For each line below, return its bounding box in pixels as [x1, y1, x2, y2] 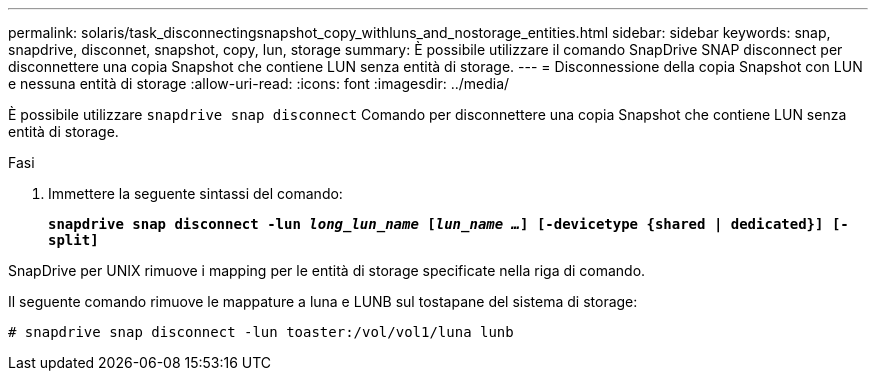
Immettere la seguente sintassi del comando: [48, 185, 343, 202]
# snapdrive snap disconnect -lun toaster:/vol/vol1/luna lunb [8, 324, 514, 340]
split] [48, 232, 99, 248]
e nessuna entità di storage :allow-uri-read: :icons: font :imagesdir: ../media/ [8, 75, 510, 92]
